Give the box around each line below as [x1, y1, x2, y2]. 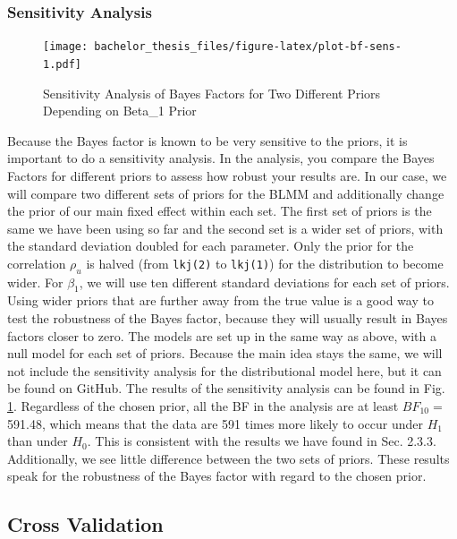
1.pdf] [43, 57, 81, 71]
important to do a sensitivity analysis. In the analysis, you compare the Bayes [7, 149, 435, 167]
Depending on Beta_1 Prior [43, 101, 197, 120]
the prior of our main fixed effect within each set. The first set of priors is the [7, 201, 432, 220]
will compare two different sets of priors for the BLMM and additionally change [7, 184, 444, 202]
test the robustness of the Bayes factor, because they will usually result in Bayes [7, 309, 448, 328]
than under [7, 432, 68, 450]
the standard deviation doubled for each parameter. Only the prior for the [7, 236, 414, 255]
